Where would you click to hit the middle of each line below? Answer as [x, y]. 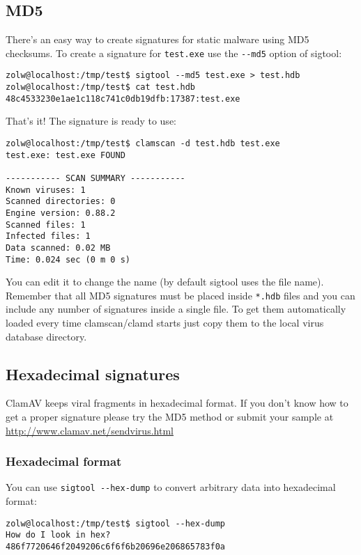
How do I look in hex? [58, 535]
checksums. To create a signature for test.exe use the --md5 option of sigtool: [174, 53]
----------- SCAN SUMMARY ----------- [95, 178]
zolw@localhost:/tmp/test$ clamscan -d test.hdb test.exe [143, 144]
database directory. [46, 336]
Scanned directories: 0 [61, 202]
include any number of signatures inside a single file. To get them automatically [176, 309]
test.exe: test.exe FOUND [66, 155]
